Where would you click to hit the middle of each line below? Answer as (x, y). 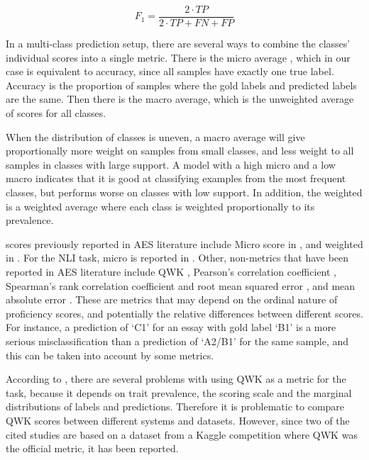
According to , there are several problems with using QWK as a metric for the (176, 379)
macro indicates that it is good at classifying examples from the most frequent (176, 178)
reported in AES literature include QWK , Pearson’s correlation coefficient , (171, 271)
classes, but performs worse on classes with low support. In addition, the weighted (184, 192)
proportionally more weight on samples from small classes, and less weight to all (180, 151)
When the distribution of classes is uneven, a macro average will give (155, 136)
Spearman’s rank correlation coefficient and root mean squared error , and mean (181, 285)
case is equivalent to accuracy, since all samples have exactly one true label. (170, 71)
